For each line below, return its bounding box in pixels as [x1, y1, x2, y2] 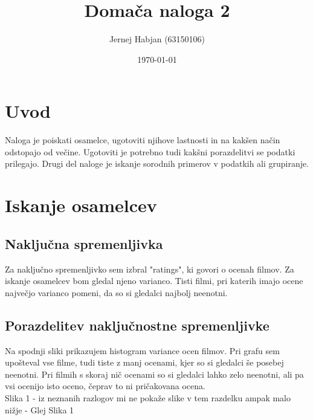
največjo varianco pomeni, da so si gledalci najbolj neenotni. [5, 286, 228, 299]
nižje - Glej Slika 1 [5, 403, 74, 416]
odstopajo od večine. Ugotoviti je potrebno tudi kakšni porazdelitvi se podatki [5, 145, 295, 158]
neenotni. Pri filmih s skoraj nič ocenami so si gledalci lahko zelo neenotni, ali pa [5, 367, 304, 380]
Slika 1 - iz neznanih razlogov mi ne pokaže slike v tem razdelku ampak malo [5, 391, 291, 404]
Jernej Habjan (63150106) [109, 33, 205, 45]
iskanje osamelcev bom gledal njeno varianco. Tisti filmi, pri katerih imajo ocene [5, 274, 303, 287]
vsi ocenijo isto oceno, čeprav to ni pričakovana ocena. [5, 380, 205, 392]
